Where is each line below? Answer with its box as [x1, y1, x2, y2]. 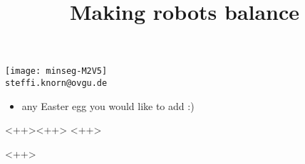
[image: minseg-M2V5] [5, 66, 108, 77]
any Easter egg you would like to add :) [21, 98, 195, 113]
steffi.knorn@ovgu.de [5, 78, 108, 89]
